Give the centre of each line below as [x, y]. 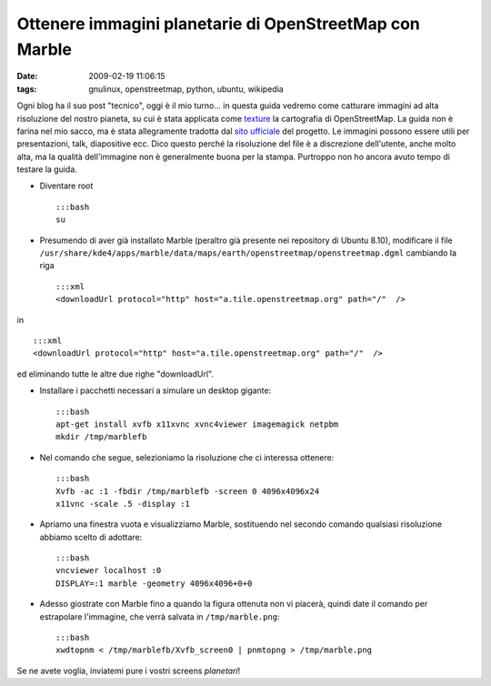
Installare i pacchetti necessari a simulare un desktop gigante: [155, 390]
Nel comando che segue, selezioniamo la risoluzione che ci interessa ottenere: [187, 457]
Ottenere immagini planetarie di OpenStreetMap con [218, 24]
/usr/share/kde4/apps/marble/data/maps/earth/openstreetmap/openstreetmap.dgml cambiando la [248, 253]
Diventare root [66, 186]
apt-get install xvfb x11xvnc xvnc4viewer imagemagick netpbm [197, 424]
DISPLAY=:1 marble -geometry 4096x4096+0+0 [154, 583]
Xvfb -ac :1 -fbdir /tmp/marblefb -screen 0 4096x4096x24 [188, 491]
